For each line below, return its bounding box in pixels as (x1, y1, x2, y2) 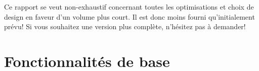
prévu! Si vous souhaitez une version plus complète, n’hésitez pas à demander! (4, 21, 246, 32)
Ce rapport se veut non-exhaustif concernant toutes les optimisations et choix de (4, 2, 254, 12)
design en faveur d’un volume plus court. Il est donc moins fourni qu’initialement (4, 11, 255, 22)
